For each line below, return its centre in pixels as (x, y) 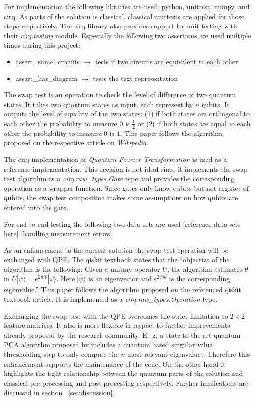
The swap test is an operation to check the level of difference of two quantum (120, 94)
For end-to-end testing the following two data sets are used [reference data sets (122, 224)
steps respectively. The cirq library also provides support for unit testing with (121, 26)
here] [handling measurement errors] (58, 233)
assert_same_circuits (48, 61)
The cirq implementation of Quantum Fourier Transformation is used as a (115, 159)
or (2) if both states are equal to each (194, 123)
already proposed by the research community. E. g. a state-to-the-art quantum (122, 334)
